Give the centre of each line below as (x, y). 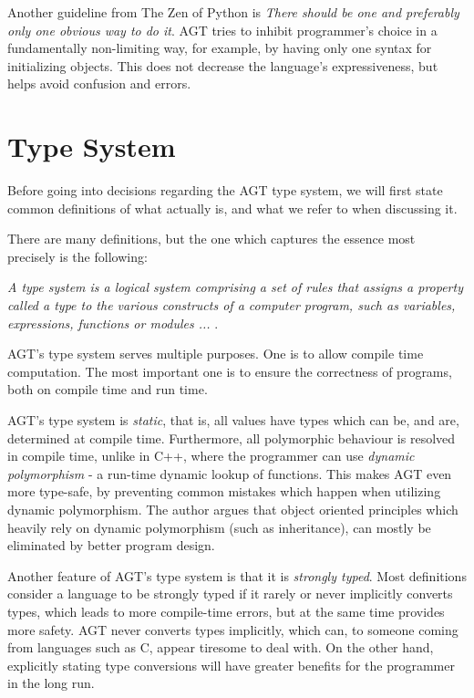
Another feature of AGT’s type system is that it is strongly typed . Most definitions (237, 575)
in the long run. (51, 683)
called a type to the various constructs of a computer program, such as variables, (232, 305)
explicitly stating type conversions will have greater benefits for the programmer (231, 665)
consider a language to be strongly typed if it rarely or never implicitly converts (230, 594)
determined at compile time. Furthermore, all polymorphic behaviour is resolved (232, 438)
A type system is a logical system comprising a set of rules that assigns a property (235, 287)
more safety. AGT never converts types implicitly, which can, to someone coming (233, 629)
